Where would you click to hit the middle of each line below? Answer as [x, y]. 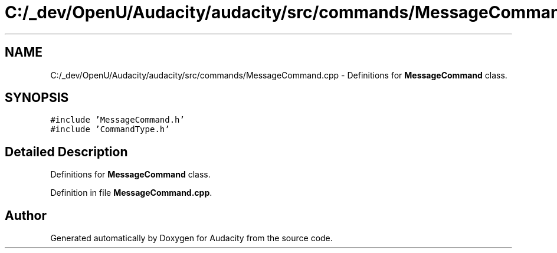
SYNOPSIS [37, 98]
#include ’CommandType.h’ [110, 129]
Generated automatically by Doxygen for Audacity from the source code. [191, 238]
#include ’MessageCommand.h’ [117, 120]
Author [26, 215]
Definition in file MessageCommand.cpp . [131, 193]
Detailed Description [66, 152]
